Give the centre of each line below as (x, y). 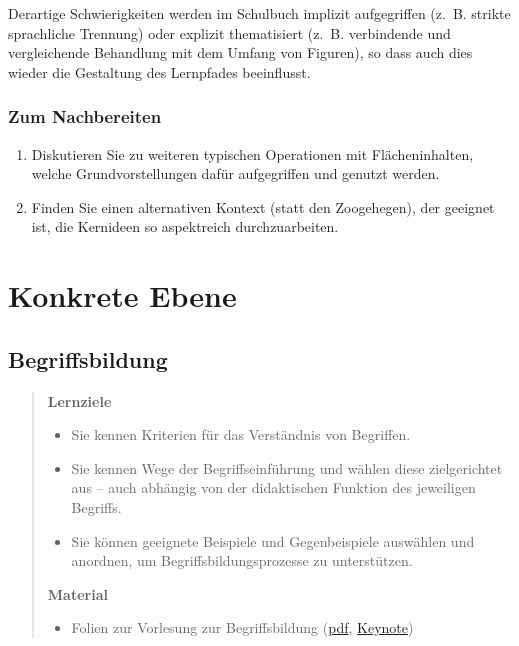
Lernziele (79, 400)
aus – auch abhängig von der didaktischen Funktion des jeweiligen (273, 487)
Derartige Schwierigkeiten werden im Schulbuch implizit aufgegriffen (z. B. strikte (259, 13)
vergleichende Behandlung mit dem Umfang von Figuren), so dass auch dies (240, 52)
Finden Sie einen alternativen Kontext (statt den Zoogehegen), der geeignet (263, 206)
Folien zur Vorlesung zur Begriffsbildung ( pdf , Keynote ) (242, 627)
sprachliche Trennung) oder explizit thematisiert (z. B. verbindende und (229, 32)
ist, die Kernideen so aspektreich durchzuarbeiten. (185, 226)
